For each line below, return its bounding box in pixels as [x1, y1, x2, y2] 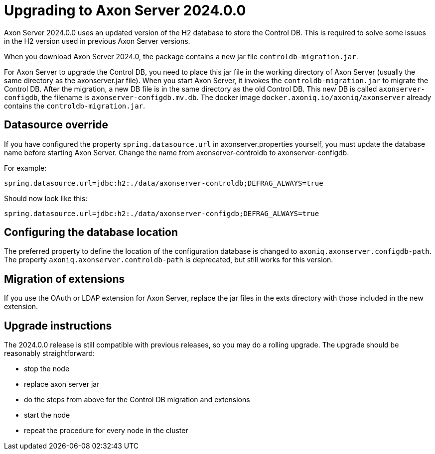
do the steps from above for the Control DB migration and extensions [24, 395, 250, 404]
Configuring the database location [4, 226, 178, 239]
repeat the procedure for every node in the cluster [24, 426, 188, 435]
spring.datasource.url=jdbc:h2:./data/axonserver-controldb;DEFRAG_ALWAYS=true [4, 179, 323, 187]
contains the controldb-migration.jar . [4, 101, 145, 110]
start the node [24, 411, 70, 420]
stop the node [24, 364, 70, 373]
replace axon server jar [24, 380, 100, 389]
